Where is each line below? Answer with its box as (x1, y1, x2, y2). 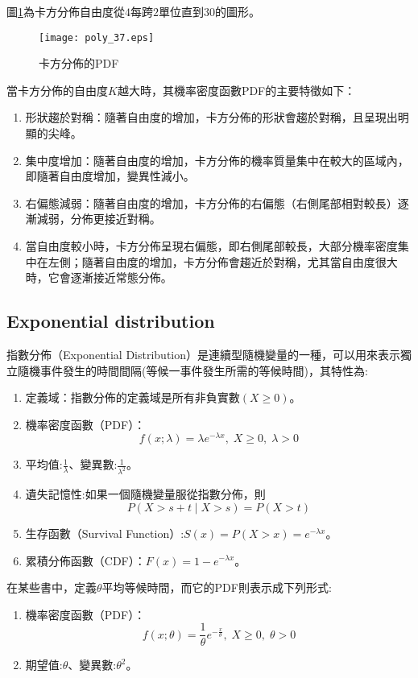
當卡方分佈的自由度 (6, 81, 108, 98)
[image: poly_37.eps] (39, 31, 155, 43)
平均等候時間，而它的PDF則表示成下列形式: (101, 579, 332, 596)
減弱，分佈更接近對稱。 (36, 210, 161, 227)
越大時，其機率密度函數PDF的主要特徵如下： (117, 81, 356, 98)
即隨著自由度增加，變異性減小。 (25, 167, 195, 184)
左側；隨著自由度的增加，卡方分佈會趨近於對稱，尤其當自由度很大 (48, 253, 398, 270)
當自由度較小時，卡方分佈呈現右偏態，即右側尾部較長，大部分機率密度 (25, 238, 398, 254)
